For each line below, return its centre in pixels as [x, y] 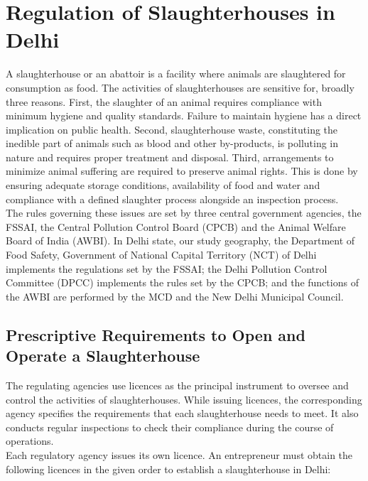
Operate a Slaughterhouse [103, 356]
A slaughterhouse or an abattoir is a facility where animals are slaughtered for [176, 74]
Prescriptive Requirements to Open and [156, 334]
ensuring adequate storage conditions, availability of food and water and [163, 185]
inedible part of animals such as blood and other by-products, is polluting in [172, 143]
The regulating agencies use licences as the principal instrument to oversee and [177, 385]
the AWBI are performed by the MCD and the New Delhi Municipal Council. [175, 296]
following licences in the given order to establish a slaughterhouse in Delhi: [168, 469]
